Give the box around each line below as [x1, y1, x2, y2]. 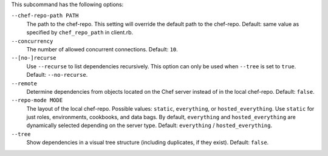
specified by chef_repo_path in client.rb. [26, 29, 134, 36]
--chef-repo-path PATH [11, 12, 79, 19]
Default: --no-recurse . [26, 71, 88, 79]
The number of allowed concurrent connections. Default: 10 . [26, 45, 179, 53]
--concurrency [11, 37, 53, 45]
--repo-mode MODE [11, 97, 63, 104]
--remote [11, 80, 38, 87]
